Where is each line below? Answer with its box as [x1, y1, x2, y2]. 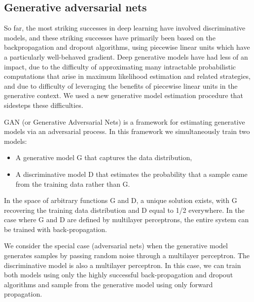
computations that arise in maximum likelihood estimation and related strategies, [4, 71, 251, 81]
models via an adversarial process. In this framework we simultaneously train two [4, 126, 250, 136]
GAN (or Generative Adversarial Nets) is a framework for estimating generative [4, 116, 245, 127]
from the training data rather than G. [15, 178, 130, 189]
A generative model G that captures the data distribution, [15, 152, 192, 163]
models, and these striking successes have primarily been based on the [4, 32, 216, 42]
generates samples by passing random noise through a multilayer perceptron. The [4, 250, 250, 261]
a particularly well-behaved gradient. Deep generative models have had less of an [4, 51, 248, 62]
